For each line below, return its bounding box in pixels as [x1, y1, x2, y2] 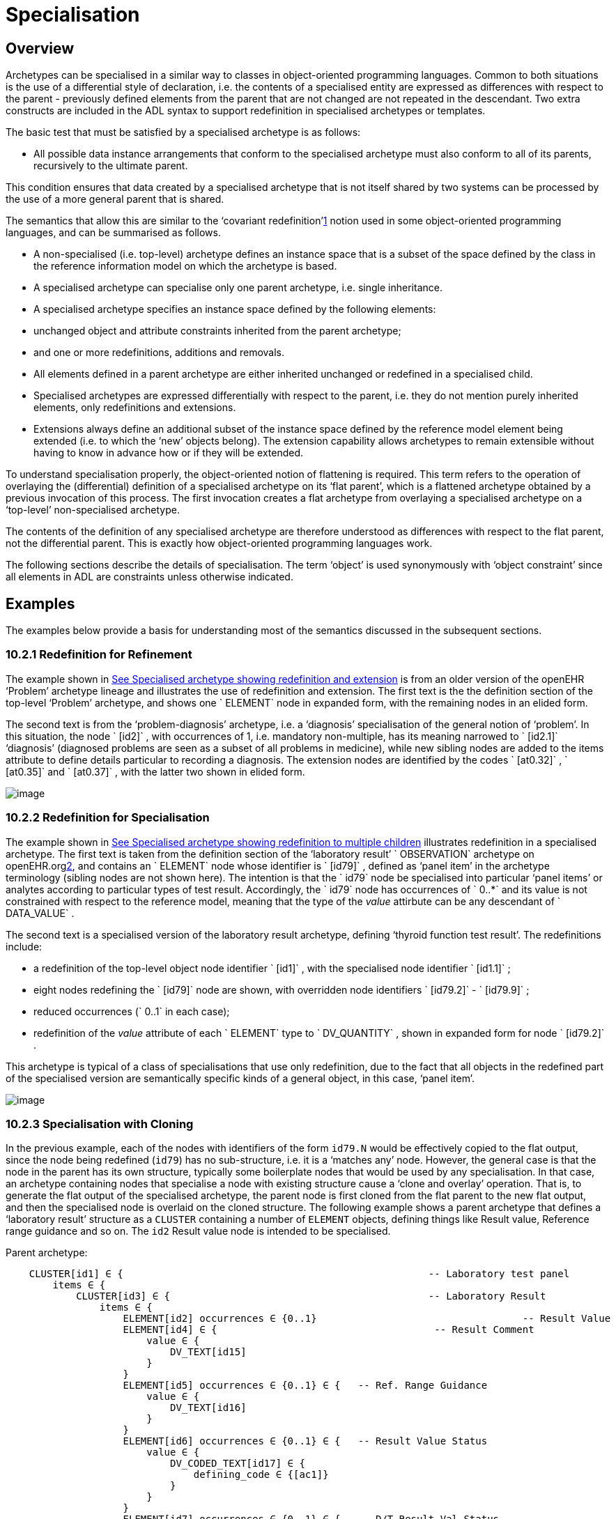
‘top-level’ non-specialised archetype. [6, 504, 180, 516]
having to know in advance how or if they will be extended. [33, 447, 304, 459]
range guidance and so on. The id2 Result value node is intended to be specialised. [6, 1225, 391, 1237]
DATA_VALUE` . [6, 907, 75, 919]
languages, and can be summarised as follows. [6, 226, 221, 239]
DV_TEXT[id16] [170, 1402, 247, 1414]
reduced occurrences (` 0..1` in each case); [33, 1005, 230, 1017]
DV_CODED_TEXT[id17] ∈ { [170, 1458, 305, 1470]
